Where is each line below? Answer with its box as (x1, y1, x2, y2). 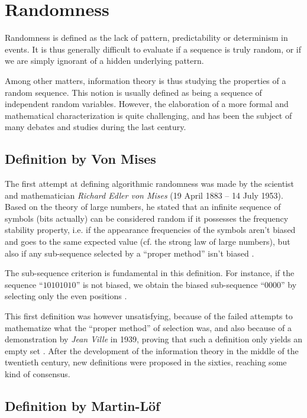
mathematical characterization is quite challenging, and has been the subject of (5, 109, 292, 121)
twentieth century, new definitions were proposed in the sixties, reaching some (5, 356, 287, 368)
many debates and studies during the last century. (5, 121, 186, 133)
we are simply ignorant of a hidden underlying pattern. (5, 54, 204, 67)
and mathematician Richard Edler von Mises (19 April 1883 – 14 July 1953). (5, 189, 283, 201)
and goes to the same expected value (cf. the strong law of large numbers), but (5, 235, 290, 248)
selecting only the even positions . (5, 290, 127, 302)
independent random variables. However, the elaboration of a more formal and (5, 98, 289, 110)
